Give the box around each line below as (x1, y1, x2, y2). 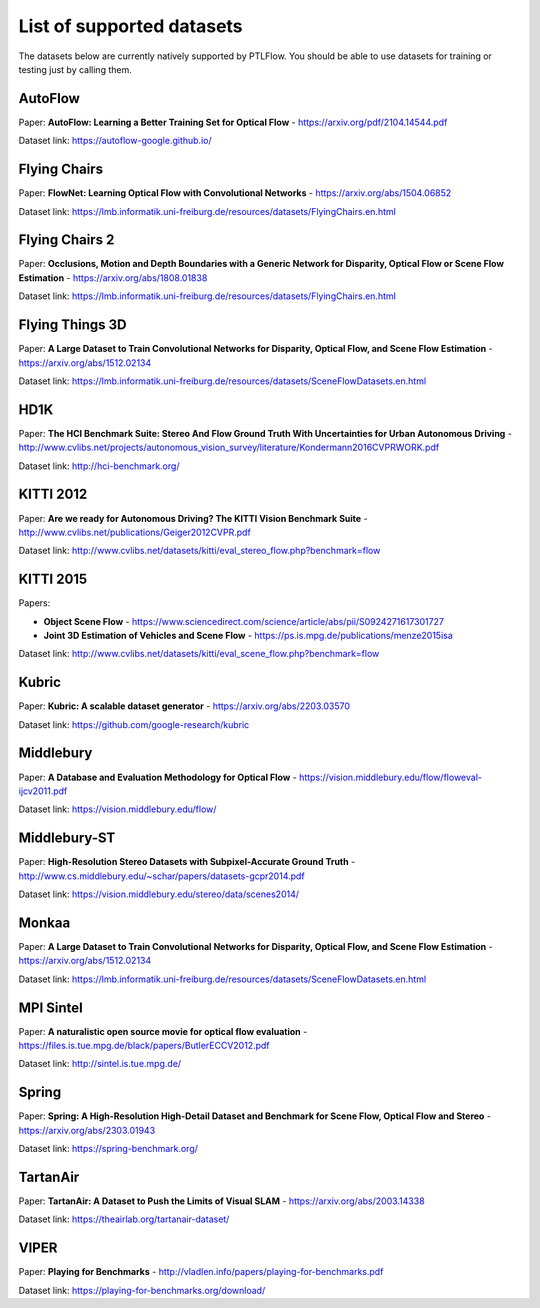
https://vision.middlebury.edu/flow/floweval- (298, 771, 482, 783)
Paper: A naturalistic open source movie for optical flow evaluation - (18, 1025, 308, 1037)
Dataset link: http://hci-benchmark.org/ (18, 460, 180, 472)
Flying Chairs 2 (18, 231, 115, 249)
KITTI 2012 (18, 486, 88, 503)
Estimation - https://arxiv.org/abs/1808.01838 (18, 271, 208, 284)
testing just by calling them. (18, 63, 132, 75)
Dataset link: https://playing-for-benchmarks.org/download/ (18, 1284, 266, 1296)
